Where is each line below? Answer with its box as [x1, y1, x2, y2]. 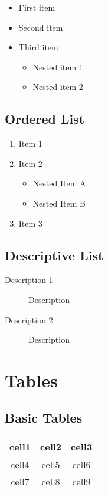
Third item [18, 41, 58, 53]
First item [18, 1, 55, 13]
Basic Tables [5, 408, 83, 427]
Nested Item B [32, 197, 86, 209]
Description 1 [5, 273, 53, 286]
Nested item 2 [32, 80, 83, 93]
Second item [18, 21, 63, 33]
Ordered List [5, 109, 85, 128]
